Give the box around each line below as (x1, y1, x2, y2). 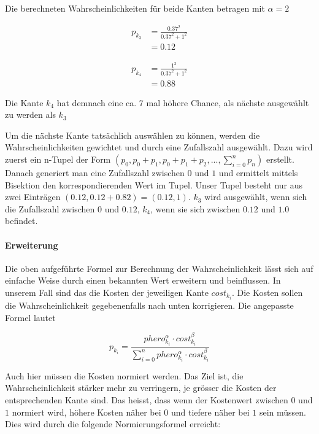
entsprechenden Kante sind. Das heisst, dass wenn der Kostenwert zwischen (5, 393, 288, 406)
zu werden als (5, 108, 56, 121)
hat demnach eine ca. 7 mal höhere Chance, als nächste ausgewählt (56, 96, 309, 109)
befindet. (5, 214, 38, 227)
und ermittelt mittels (218, 166, 298, 179)
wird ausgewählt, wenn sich (204, 190, 307, 203)
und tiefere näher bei (171, 405, 250, 418)
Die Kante (5, 96, 44, 109)
